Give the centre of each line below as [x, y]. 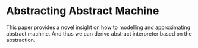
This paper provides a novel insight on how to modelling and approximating [98, 27]
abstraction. [21, 40]
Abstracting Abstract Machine [83, 11]
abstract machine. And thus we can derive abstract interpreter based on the [99, 33]
